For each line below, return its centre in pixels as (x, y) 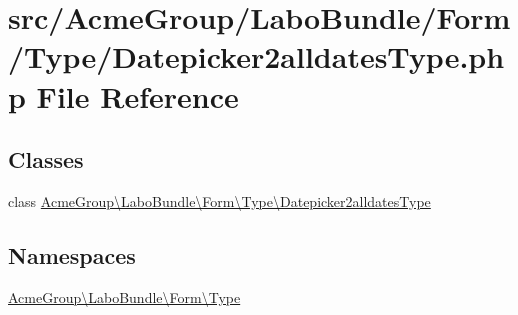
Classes (46, 159)
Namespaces (72, 254)
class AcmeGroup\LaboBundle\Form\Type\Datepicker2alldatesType (219, 200)
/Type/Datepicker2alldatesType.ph (256, 56)
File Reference (137, 95)
